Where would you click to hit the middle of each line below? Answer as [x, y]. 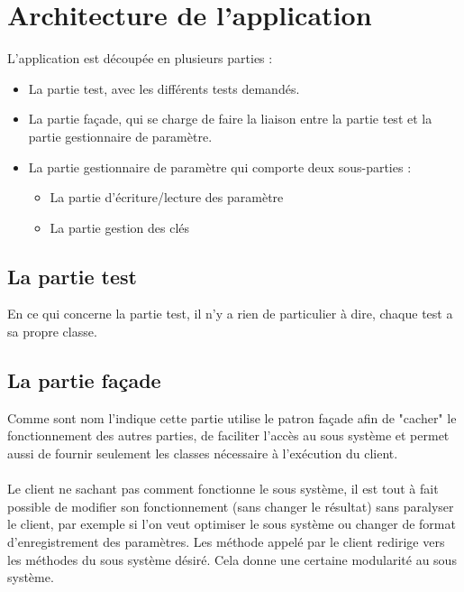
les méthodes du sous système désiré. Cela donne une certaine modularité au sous [232, 559]
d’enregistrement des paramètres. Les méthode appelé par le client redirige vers [226, 542]
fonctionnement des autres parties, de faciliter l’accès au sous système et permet [228, 435]
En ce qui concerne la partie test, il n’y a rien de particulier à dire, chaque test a [230, 314]
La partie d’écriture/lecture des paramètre [167, 197]
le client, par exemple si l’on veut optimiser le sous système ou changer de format [232, 524]
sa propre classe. [52, 332]
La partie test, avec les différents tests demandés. [164, 88]
